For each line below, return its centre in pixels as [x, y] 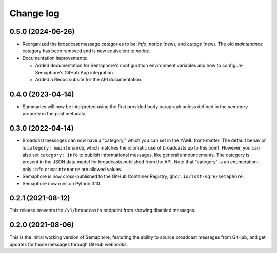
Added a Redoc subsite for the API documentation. [89, 80]
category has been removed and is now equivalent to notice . [86, 51]
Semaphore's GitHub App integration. [75, 72]
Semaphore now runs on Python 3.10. [62, 183]
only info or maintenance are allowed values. [72, 169]
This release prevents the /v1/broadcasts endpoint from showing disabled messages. [103, 210]
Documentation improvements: [55, 58]
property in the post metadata [54, 114]
